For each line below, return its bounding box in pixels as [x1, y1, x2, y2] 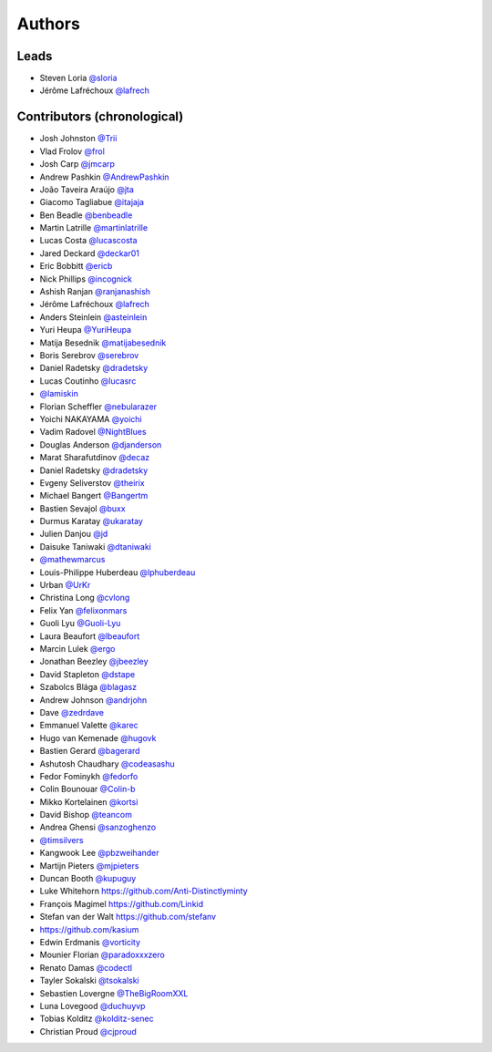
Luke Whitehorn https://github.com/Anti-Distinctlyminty [39, 885, 248, 897]
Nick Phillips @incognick [39, 273, 132, 284]
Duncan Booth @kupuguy [39, 873, 137, 884]
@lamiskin [39, 388, 79, 399]
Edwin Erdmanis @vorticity [39, 936, 141, 947]
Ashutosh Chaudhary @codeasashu [39, 758, 175, 769]
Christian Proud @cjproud [39, 1026, 137, 1037]
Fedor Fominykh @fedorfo [39, 770, 138, 781]
